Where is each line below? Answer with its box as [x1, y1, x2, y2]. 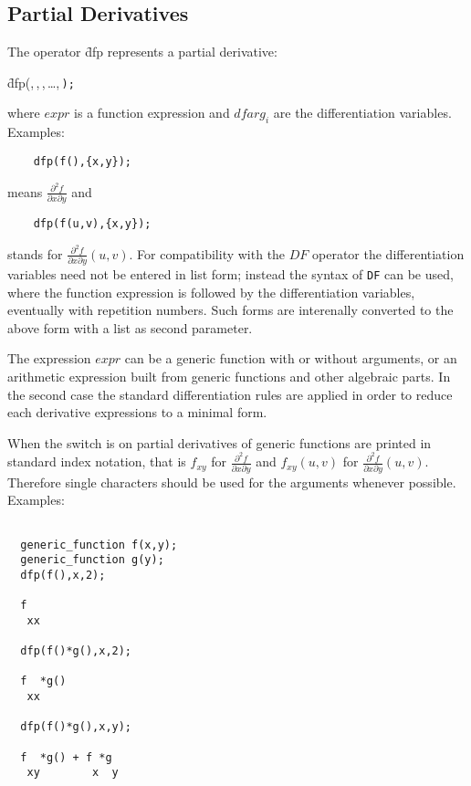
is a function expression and [74, 103, 230, 122]
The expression [7, 349, 91, 368]
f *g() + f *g [20, 750, 112, 764]
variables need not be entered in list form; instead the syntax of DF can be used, [7, 264, 454, 283]
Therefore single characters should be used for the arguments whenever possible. [7, 472, 456, 491]
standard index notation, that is [7, 452, 186, 471]
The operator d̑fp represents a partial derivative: [7, 42, 277, 61]
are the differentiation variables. [273, 103, 452, 122]
